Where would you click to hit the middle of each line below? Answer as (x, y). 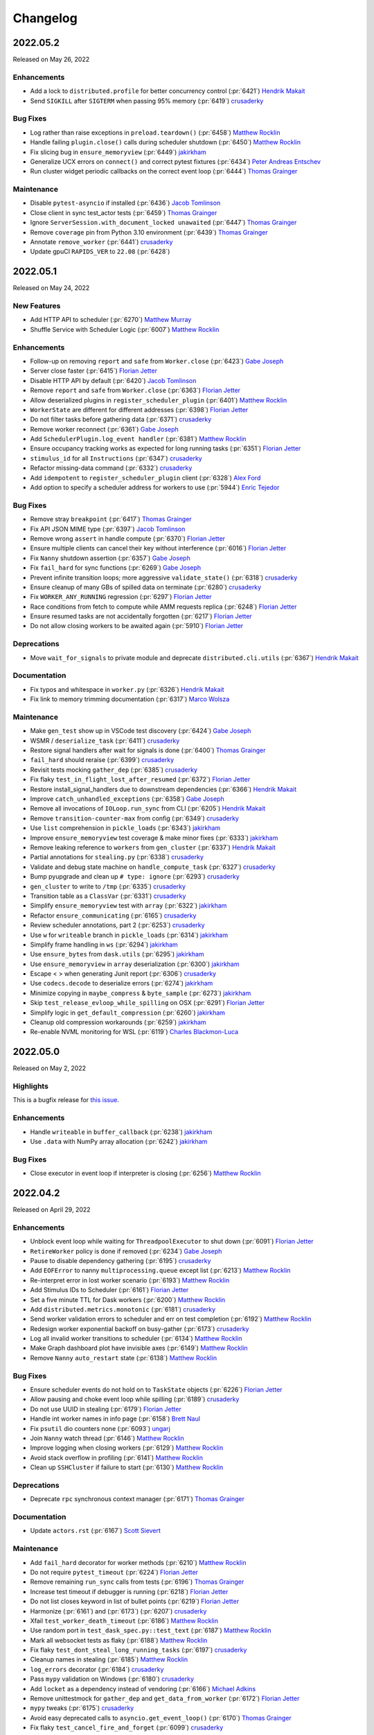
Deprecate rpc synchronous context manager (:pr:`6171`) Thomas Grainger (137, 1499)
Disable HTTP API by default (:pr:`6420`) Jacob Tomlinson (113, 380)
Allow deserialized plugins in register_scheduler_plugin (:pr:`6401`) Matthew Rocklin (159, 400)
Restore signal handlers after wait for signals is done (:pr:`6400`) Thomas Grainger (148, 750)
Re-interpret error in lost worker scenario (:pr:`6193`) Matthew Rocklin (130, 1280)
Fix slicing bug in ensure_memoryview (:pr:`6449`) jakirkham (118, 152)
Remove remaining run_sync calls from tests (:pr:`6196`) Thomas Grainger (137, 1582)
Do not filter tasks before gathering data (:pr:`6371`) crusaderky (121, 419)
